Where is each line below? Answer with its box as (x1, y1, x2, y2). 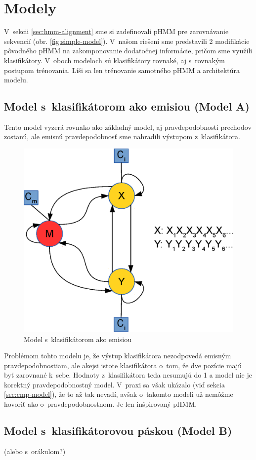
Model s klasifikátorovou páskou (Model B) (4, 423, 232, 438)
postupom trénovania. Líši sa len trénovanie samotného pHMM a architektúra (4, 65, 240, 75)
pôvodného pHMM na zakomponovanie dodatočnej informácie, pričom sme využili (4, 45, 253, 56)
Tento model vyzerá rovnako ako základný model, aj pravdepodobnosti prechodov (4, 121, 252, 132)
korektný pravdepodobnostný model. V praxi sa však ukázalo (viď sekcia (4, 379, 225, 389)
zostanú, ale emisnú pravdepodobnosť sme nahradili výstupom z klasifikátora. (4, 131, 240, 142)
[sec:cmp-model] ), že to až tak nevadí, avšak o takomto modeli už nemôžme (4, 389, 233, 399)
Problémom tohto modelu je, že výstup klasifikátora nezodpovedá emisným (4, 350, 231, 361)
